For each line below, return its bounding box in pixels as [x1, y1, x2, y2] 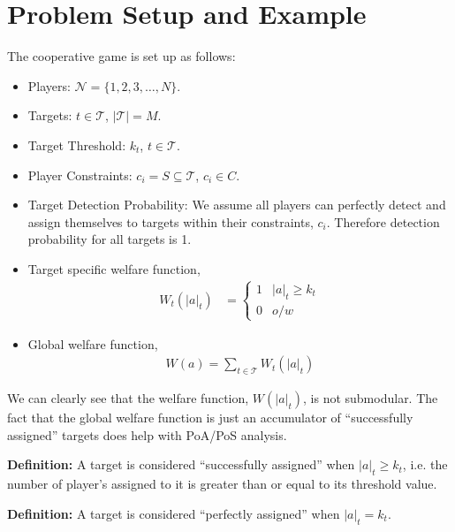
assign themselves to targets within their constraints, [27, 212, 314, 231]
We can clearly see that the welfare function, [7, 389, 249, 407]
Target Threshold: [27, 135, 126, 154]
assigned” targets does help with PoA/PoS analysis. [7, 425, 287, 444]
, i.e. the [402, 455, 448, 474]
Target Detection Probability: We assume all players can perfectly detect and [27, 195, 446, 214]
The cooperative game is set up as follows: [7, 47, 236, 65]
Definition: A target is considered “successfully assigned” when [7, 455, 355, 474]
